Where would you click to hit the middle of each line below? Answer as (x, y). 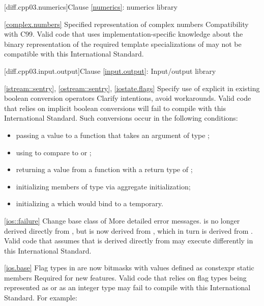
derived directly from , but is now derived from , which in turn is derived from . (128, 230)
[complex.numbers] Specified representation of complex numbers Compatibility (126, 24)
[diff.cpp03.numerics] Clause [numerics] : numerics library (91, 7)
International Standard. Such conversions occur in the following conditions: (121, 118)
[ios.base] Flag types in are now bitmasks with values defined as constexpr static (129, 268)
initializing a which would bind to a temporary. (90, 203)
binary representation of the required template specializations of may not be (123, 44)
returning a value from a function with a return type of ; (104, 169)
